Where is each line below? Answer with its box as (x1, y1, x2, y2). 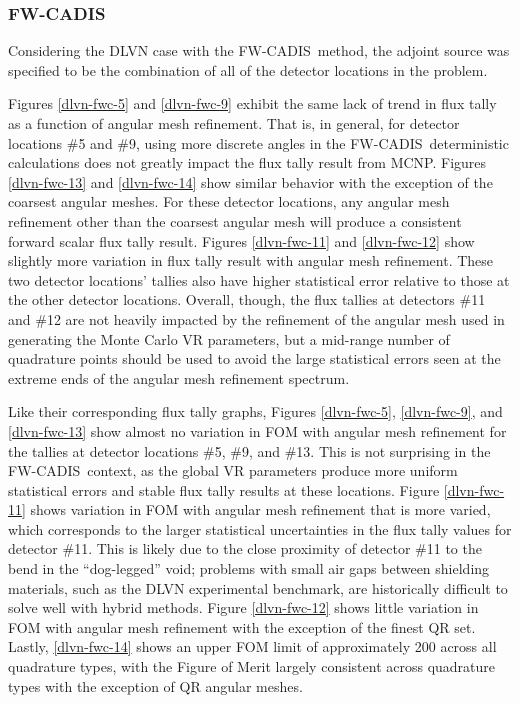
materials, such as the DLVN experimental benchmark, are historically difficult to (8, 577, 508, 598)
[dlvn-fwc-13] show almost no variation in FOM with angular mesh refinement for (8, 420, 507, 441)
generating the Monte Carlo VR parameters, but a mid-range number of (8, 328, 450, 349)
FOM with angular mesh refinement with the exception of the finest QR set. (8, 616, 476, 637)
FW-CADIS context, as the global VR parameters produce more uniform (8, 460, 458, 481)
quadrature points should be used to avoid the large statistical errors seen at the (8, 348, 501, 369)
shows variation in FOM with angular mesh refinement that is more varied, (30, 499, 491, 520)
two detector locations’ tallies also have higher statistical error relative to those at (8, 269, 510, 290)
